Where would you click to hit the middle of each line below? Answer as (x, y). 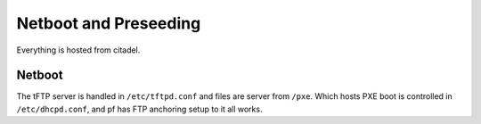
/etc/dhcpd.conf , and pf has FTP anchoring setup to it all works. (139, 109)
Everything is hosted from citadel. (78, 50)
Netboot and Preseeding (109, 23)
